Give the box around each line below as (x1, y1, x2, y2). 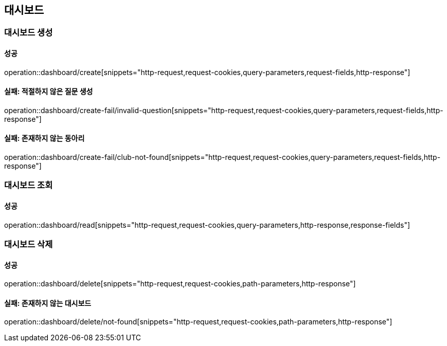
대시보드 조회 (4, 180, 53, 191)
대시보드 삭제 (4, 239, 53, 250)
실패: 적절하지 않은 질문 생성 (4, 87, 93, 96)
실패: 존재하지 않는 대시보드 (4, 298, 92, 307)
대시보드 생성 (4, 27, 53, 38)
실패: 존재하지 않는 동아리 (4, 134, 85, 143)
